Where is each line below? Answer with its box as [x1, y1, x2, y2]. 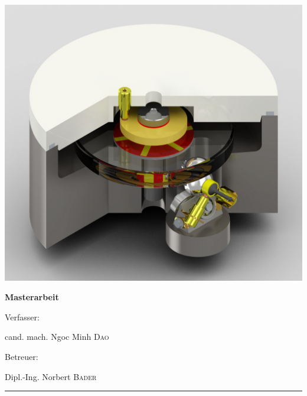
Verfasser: [5, 310, 40, 323]
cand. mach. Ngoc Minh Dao [5, 330, 109, 343]
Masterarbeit [5, 291, 59, 303]
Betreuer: [5, 350, 38, 362]
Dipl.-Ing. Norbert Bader [5, 370, 97, 382]
